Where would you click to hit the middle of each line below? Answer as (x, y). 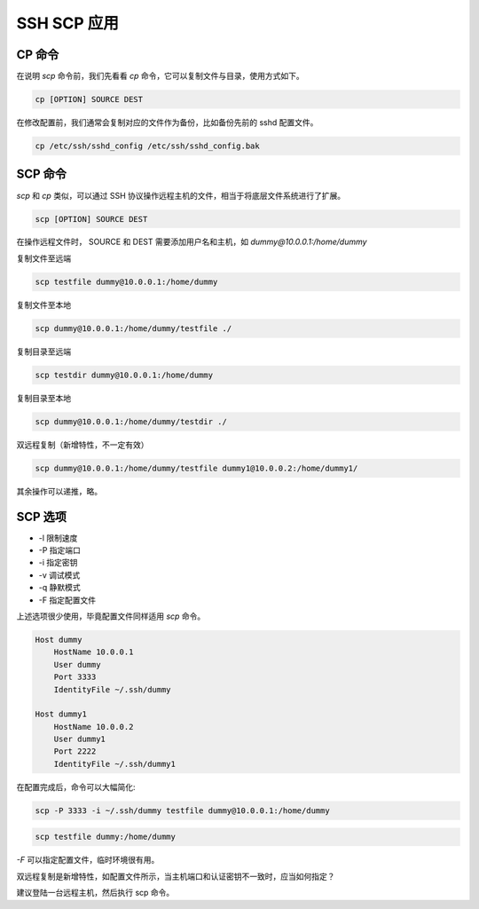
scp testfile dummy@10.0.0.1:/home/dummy (126, 281)
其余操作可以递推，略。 (59, 491)
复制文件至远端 (43, 258)
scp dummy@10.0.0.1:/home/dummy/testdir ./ (131, 421)
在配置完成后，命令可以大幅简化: (76, 786)
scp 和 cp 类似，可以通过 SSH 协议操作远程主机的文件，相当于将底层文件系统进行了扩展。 (181, 195)
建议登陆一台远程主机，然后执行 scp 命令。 (95, 893)
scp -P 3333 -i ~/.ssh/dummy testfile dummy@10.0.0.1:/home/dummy (182, 810)
